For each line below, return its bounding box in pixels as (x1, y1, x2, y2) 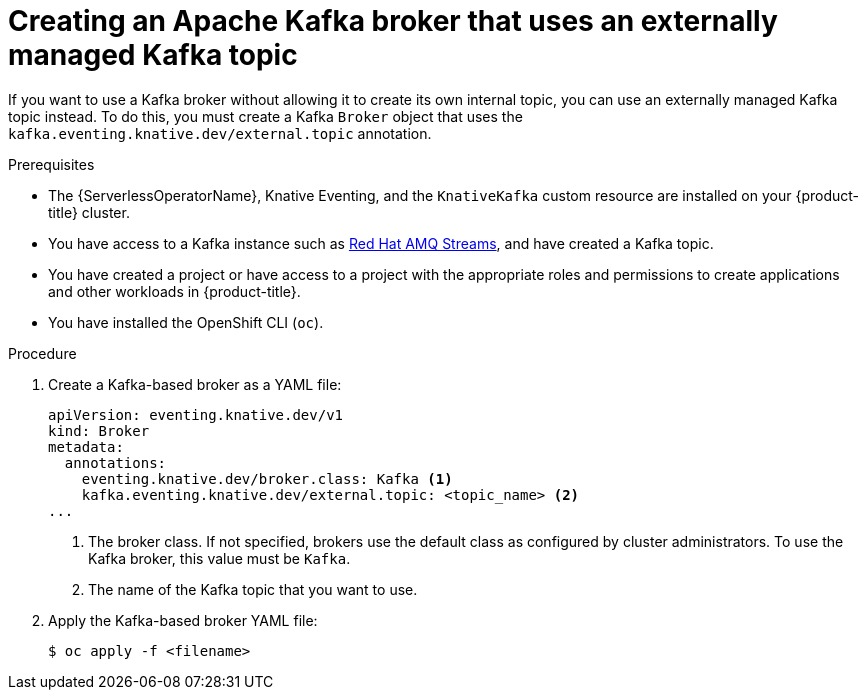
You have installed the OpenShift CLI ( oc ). (48, 313, 324, 331)
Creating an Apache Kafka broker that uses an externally (8, 4, 778, 38)
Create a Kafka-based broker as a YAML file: (48, 375, 342, 393)
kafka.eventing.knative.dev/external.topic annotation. (8, 124, 432, 142)
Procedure (8, 344, 77, 362)
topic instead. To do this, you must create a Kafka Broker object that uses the (8, 107, 523, 125)
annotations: (64, 454, 167, 471)
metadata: (48, 438, 124, 455)
